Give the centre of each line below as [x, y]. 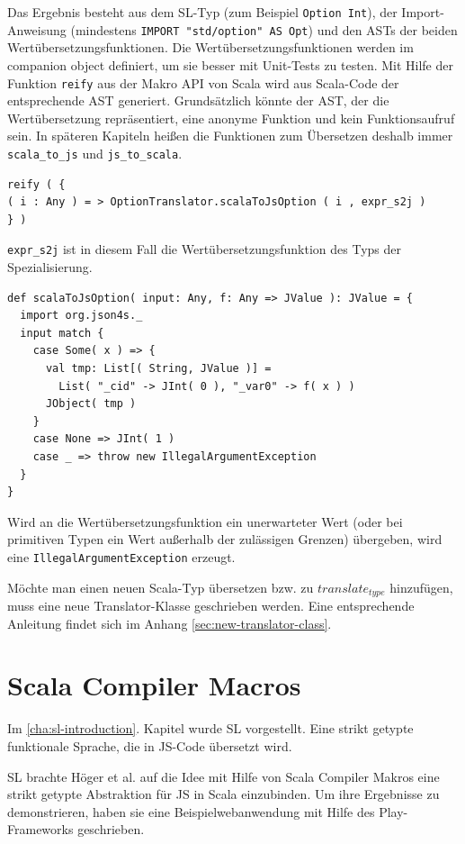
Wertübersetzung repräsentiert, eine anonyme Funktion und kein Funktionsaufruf [231, 118]
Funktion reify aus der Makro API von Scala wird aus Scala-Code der [203, 82]
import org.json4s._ [81, 316]
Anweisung [37, 29]
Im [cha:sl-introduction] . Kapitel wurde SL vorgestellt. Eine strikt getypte [210, 728]
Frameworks [40, 829]
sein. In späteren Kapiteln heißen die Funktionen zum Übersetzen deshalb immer [230, 136]
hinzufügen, [421, 587]
